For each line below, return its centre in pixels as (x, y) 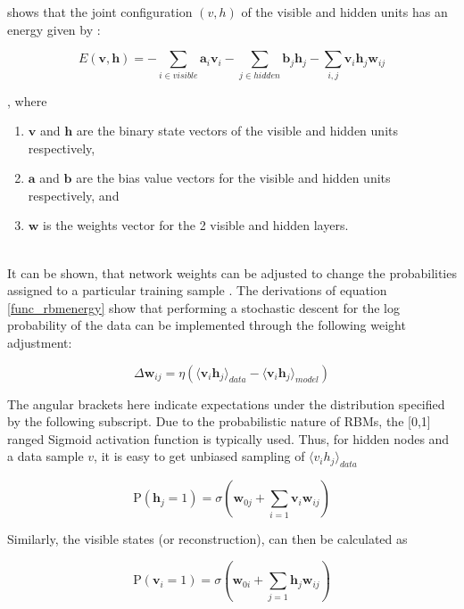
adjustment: (40, 343)
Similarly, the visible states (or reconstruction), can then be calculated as (207, 539)
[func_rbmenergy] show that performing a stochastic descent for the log (203, 307)
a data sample (46, 456)
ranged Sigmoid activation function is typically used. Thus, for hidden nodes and (228, 438)
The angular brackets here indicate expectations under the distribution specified (226, 403)
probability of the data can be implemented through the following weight (207, 325)
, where (27, 100)
